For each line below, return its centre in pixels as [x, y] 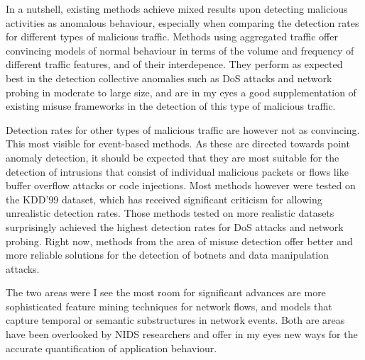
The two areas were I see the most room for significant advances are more [166, 292]
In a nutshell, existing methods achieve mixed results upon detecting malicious [177, 9]
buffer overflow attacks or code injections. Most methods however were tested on [181, 185]
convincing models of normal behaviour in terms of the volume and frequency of [180, 50]
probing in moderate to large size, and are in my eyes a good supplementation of [181, 92]
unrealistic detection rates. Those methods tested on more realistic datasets [170, 213]
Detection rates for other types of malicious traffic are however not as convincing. [183, 129]
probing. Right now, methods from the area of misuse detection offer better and [179, 241]
